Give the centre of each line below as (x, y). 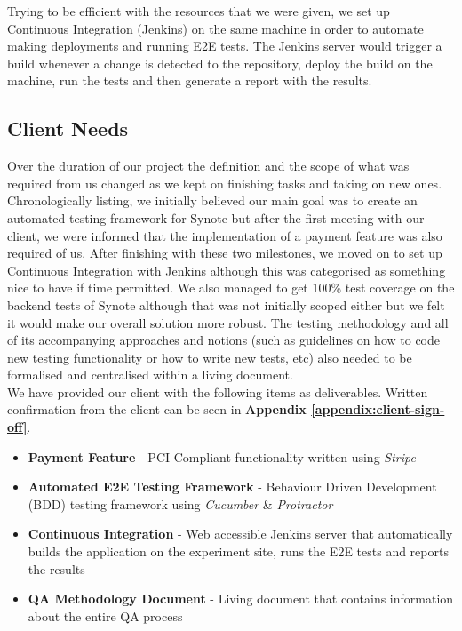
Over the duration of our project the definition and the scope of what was (208, 166)
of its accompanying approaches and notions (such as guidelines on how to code (223, 340)
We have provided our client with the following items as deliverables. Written (218, 391)
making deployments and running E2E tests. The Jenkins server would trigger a (225, 46)
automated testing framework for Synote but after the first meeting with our (216, 217)
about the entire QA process (105, 615)
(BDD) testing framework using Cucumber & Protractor (180, 503)
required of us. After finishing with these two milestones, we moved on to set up (225, 253)
